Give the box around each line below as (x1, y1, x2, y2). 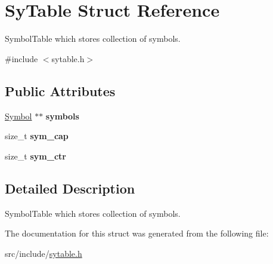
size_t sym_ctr (5, 149, 66, 162)
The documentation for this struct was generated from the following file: (5, 227, 269, 240)
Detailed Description (5, 179, 135, 197)
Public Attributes (5, 81, 116, 100)
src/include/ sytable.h (5, 247, 82, 259)
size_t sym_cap (5, 130, 69, 142)
